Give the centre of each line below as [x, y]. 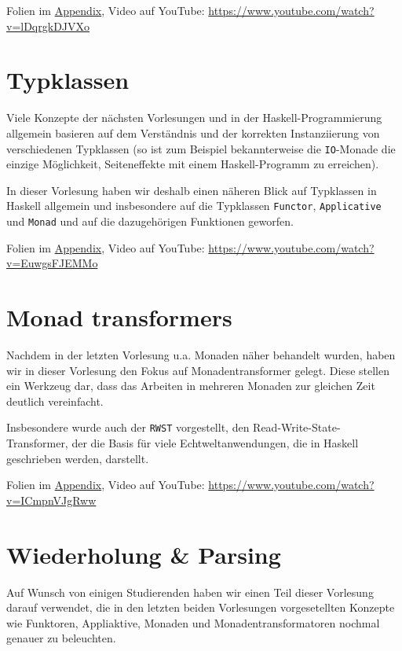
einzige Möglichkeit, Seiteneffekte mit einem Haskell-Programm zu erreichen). [193, 164]
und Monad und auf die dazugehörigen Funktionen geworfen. [150, 221]
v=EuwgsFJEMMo [52, 263]
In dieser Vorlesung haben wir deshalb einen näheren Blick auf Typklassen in [192, 190]
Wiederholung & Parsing [144, 554]
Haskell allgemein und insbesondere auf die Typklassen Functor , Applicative [194, 206]
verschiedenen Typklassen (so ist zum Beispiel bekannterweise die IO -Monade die [201, 148]
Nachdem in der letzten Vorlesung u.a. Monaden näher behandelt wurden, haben [201, 354]
